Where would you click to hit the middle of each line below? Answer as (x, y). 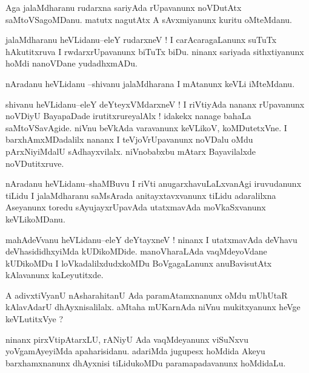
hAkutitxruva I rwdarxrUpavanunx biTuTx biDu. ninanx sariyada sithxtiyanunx (155, 51)
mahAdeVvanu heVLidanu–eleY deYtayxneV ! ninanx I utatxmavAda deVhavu (151, 239)
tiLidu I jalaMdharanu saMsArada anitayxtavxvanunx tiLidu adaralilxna (141, 195)
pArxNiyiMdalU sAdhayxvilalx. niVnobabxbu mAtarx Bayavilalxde (131, 151)
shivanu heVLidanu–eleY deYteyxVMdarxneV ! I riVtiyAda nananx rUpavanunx (155, 104)
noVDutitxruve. (35, 163)
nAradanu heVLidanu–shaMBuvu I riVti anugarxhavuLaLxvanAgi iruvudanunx (154, 183)
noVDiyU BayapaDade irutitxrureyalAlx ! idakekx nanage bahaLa (128, 116)
